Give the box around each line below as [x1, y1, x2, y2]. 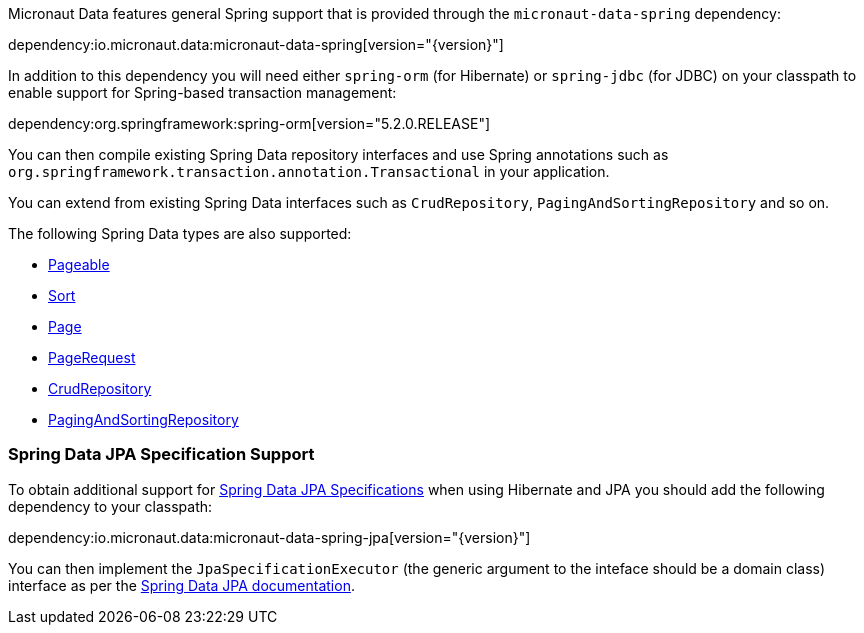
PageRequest [48, 349, 136, 366]
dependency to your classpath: [8, 497, 213, 515]
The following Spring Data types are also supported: [8, 225, 352, 242]
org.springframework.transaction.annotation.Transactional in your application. [8, 163, 610, 180]
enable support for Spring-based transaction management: [8, 84, 397, 101]
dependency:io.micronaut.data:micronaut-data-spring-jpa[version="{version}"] [8, 528, 531, 546]
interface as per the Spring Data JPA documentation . [8, 576, 355, 594]
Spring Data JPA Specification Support [8, 444, 315, 465]
